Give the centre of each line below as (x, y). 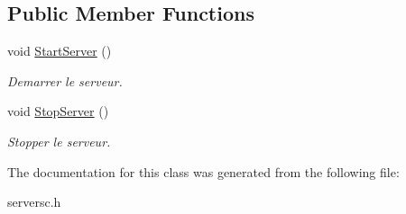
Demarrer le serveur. (65, 80)
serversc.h (34, 202)
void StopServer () (58, 111)
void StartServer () (60, 51)
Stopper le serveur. (59, 141)
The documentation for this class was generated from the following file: (203, 171)
